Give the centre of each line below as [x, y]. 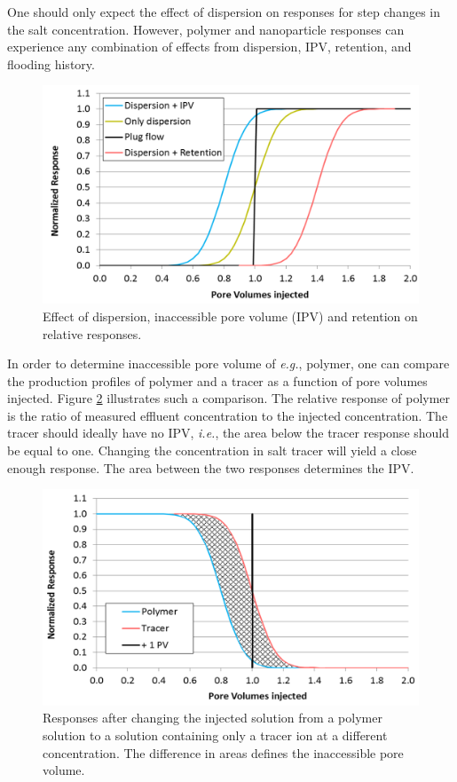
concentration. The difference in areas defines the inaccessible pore [223, 752]
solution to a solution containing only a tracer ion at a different [215, 735]
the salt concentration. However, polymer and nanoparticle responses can [206, 29]
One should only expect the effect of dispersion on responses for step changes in [224, 12]
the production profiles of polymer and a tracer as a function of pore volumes [217, 380]
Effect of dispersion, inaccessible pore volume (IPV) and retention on [230, 316]
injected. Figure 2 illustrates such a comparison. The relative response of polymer [229, 398]
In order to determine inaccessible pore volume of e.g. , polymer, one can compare [228, 363]
